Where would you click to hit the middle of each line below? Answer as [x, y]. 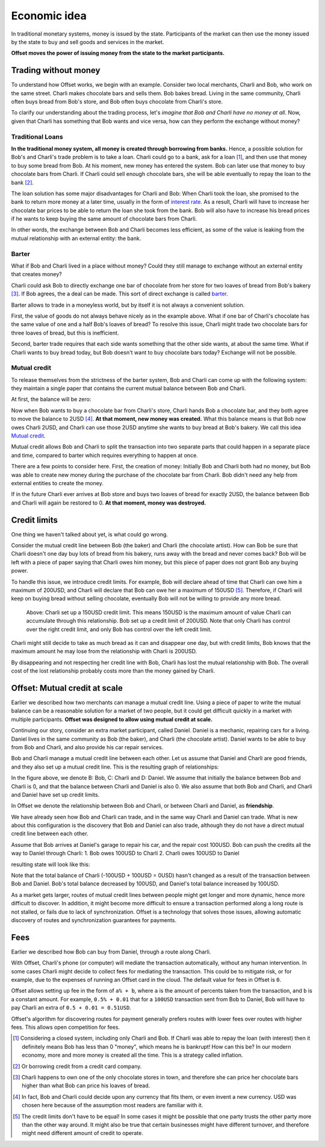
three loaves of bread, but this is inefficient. [65, 333]
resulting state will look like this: [51, 864]
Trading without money [56, 70]
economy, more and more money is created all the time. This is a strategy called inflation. [132, 1055]
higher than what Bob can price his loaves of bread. [86, 1086]
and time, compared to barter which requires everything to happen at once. [104, 455]
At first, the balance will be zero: [51, 399]
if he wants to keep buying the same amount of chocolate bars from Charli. [104, 219]
